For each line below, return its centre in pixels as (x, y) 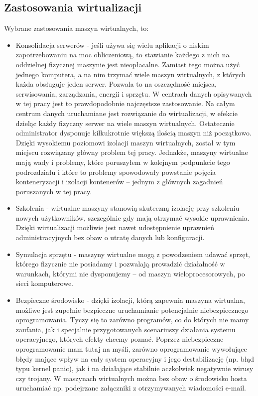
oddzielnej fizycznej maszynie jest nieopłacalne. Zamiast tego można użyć (128, 64)
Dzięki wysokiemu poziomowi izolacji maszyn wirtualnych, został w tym (126, 142)
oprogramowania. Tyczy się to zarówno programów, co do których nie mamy (132, 320)
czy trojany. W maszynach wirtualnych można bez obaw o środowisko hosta (131, 378)
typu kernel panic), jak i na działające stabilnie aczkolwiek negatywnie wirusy (134, 368)
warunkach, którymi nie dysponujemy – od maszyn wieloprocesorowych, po (130, 273)
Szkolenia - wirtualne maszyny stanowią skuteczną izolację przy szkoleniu (128, 208)
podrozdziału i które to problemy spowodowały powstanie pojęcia (116, 172)
